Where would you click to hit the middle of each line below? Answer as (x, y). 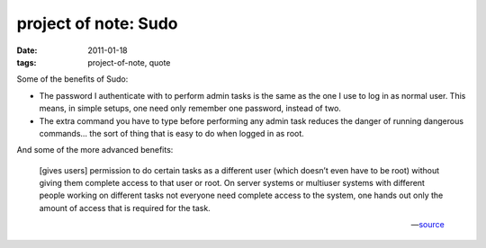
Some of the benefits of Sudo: (72, 79)
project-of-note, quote (129, 62)
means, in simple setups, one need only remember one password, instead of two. (190, 109)
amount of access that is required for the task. (125, 208)
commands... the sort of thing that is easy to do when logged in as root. (172, 133)
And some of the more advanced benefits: (95, 150)
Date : (27, 50)
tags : (27, 62)
